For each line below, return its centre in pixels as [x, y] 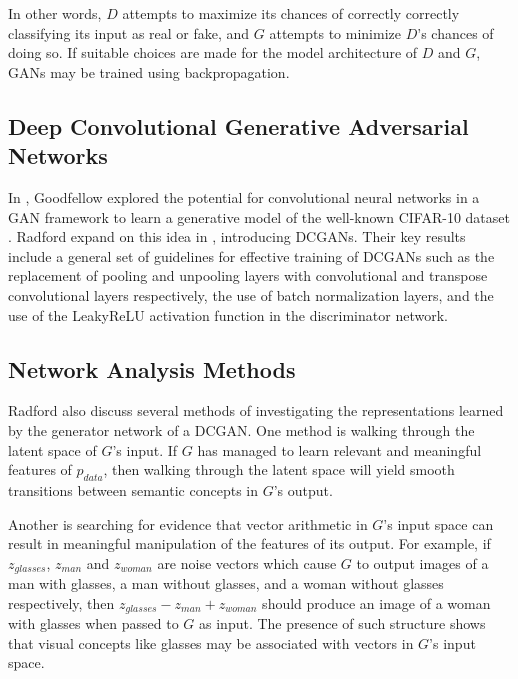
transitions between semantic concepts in [133, 489]
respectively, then [61, 602]
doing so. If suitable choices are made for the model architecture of [213, 52]
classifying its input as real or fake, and [129, 32]
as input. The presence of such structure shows [342, 623]
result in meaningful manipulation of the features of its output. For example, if [249, 543]
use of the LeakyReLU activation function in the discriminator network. [228, 314]
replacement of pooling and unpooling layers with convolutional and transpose [248, 275]
